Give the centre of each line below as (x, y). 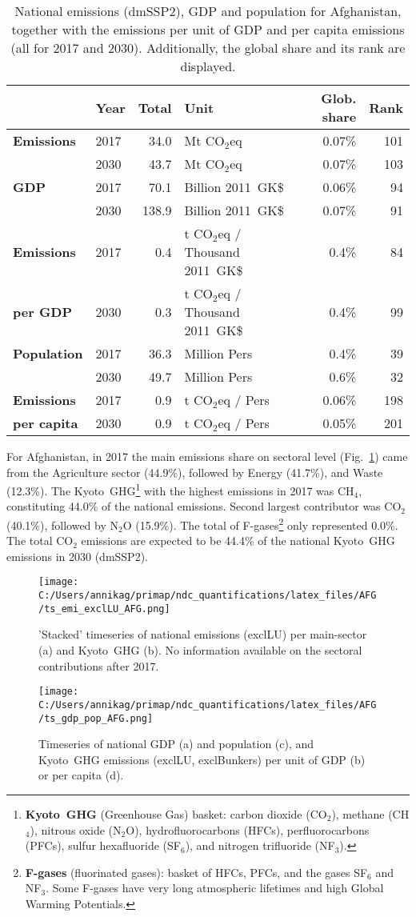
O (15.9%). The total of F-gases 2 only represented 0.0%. (260, 524)
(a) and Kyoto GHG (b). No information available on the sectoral (200, 650)
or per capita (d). (81, 775)
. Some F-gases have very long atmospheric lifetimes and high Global (215, 888)
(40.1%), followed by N (62, 525)
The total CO (40, 541)
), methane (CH (370, 813)
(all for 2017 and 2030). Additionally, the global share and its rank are (208, 48)
